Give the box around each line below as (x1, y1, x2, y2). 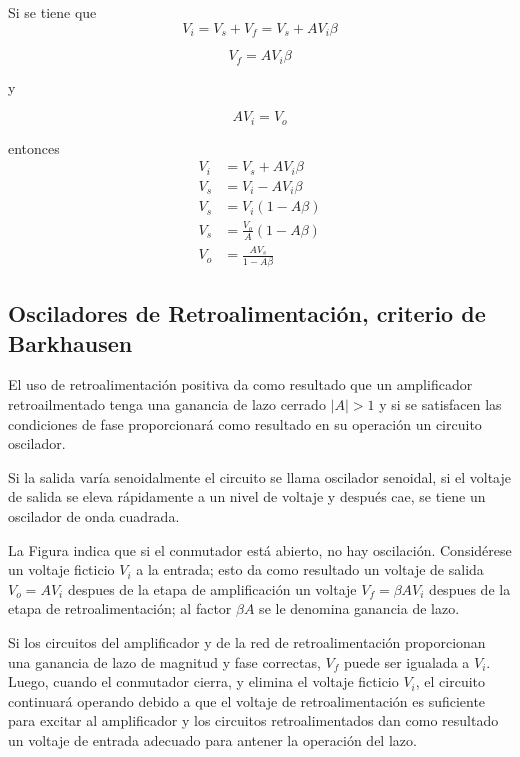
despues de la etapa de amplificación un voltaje (67, 578, 357, 599)
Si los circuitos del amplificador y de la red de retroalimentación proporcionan (8, 631, 486, 652)
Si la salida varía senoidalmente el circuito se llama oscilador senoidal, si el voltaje (8, 466, 511, 487)
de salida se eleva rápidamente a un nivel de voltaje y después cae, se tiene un (8, 486, 486, 507)
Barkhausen (8, 327, 133, 358)
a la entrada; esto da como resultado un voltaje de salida (136, 559, 484, 580)
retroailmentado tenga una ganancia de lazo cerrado (8, 393, 326, 414)
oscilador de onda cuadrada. (8, 505, 180, 526)
